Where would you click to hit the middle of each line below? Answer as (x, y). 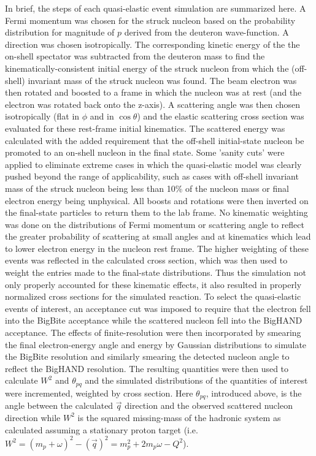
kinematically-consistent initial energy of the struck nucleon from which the (147, 68)
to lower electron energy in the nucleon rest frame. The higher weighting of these (157, 248)
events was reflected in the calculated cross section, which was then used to (146, 260)
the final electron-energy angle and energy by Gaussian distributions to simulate (156, 344)
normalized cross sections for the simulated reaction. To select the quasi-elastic (153, 296)
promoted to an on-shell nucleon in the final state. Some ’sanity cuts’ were (145, 152)
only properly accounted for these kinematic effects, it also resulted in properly (153, 284)
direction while (33, 417)
